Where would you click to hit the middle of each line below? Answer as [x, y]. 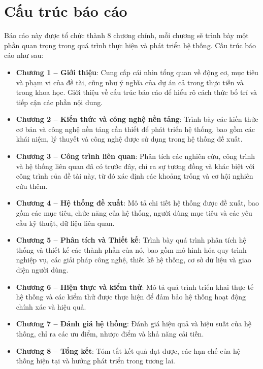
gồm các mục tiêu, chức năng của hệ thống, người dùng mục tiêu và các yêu [134, 213]
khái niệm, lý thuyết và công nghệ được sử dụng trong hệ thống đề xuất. [129, 139]
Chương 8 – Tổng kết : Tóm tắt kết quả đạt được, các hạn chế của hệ [128, 350]
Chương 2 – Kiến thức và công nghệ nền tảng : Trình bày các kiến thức [137, 119]
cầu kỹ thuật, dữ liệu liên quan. [65, 223]
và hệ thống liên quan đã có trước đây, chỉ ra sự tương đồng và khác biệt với [135, 166]
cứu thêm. [32, 186]
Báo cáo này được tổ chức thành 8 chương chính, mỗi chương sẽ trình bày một [126, 35]
